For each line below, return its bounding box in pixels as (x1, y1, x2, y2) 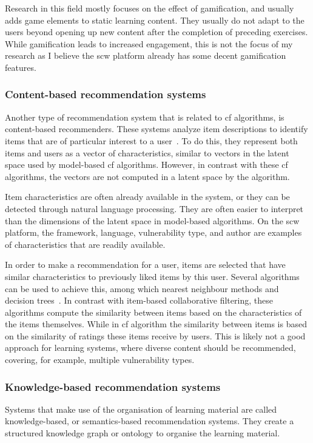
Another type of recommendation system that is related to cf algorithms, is (5, 110, 284, 123)
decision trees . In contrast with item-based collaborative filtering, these (5, 294, 273, 307)
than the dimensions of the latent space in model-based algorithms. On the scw (5, 214, 300, 227)
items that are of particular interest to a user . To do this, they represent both (5, 134, 298, 147)
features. (5, 61, 36, 73)
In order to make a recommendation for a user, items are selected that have (5, 258, 286, 271)
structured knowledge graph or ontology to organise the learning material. (5, 427, 280, 439)
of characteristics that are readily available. (5, 238, 166, 250)
